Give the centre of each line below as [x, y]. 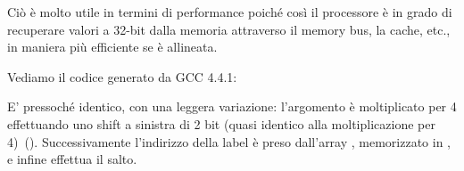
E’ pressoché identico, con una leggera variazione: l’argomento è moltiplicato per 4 [232, 106]
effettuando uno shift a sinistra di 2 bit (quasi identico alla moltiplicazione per [221, 123]
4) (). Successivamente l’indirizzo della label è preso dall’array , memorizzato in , [229, 141]
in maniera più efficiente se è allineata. [112, 47]
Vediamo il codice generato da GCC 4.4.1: [122, 76]
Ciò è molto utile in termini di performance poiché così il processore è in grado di [230, 12]
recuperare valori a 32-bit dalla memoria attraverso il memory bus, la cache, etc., [229, 29]
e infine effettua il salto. [72, 159]
